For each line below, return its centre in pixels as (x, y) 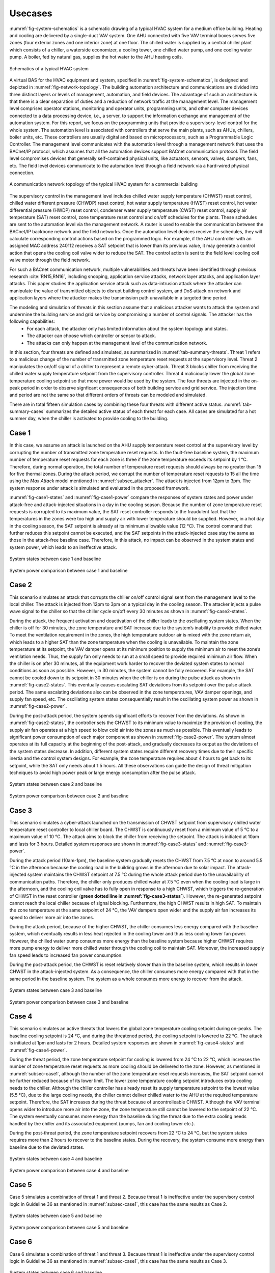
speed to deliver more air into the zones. (52, 917)
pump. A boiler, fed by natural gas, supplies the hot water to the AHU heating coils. (96, 57)
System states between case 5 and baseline (56, 1216)
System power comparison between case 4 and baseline (69, 1170)
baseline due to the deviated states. (47, 1147)
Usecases (31, 13)
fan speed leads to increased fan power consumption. (66, 955)
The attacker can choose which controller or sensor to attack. (91, 336)
